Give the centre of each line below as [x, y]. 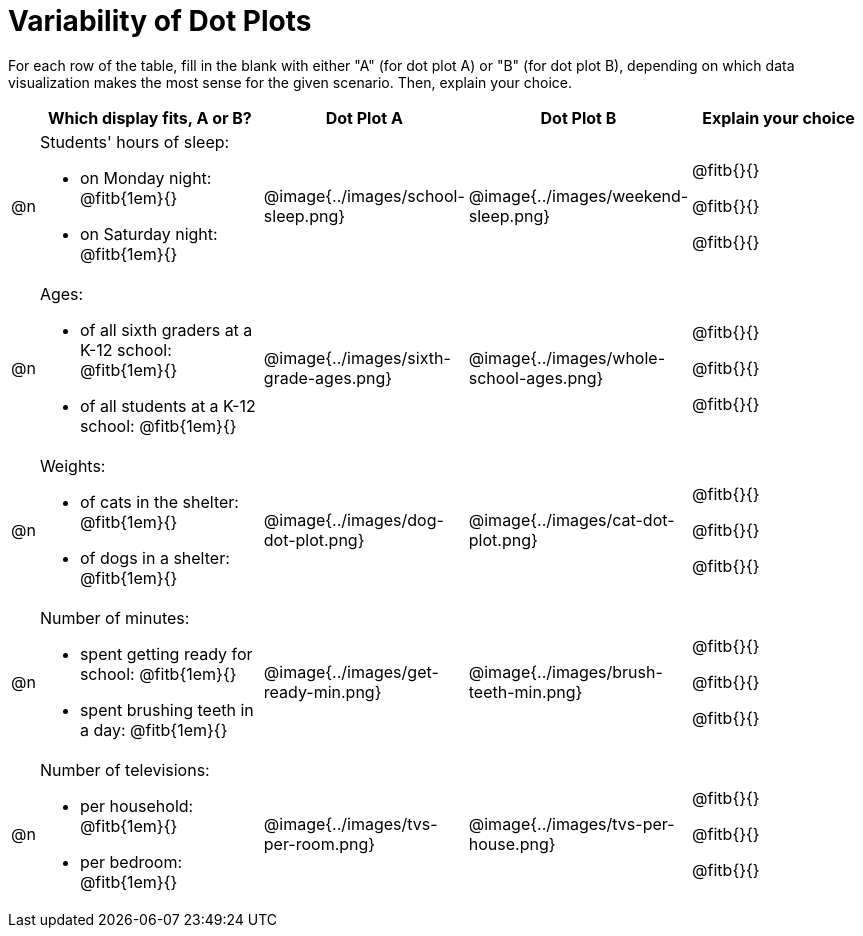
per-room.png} [319, 843]
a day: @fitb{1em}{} [153, 729]
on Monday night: [145, 177]
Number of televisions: [124, 769]
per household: [136, 805]
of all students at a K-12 [167, 405]
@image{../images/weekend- [578, 195]
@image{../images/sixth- [357, 357]
